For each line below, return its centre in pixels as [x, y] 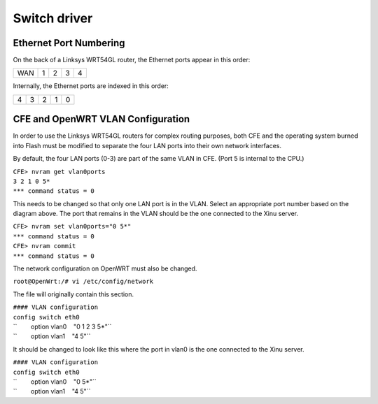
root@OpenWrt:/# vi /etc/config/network [83, 282]
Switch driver [53, 18]
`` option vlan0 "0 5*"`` [55, 382]
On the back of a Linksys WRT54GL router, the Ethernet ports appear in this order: [132, 60]
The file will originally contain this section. [73, 294]
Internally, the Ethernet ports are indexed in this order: [91, 86]
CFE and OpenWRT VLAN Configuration [101, 119]
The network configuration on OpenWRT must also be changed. [105, 268]
